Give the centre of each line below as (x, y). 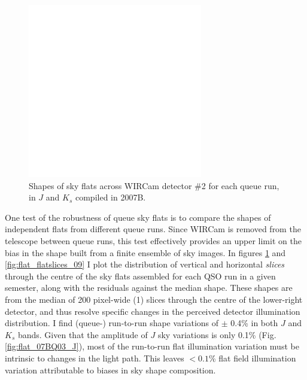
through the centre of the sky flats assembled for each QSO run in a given (140, 276)
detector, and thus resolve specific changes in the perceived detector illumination (153, 311)
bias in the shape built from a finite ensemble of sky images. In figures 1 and (145, 252)
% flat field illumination (253, 358)
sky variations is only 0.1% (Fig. (217, 334)
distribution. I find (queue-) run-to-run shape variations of (112, 323)
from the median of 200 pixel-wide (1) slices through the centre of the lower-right (154, 299)
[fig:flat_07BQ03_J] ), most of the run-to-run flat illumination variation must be (152, 346)
